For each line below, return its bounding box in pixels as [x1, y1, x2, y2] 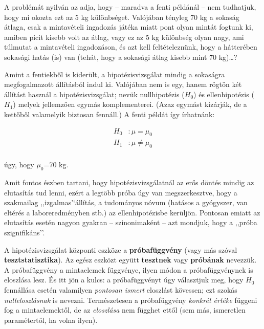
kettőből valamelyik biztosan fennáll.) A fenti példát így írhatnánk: [4, 108, 215, 119]
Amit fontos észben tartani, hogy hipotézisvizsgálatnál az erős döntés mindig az [4, 177, 254, 188]
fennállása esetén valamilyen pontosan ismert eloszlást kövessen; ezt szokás [4, 284, 237, 295]
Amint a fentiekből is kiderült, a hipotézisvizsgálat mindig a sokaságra [4, 69, 225, 79]
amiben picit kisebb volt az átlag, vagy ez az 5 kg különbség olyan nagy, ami [4, 31, 244, 42]
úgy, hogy [4, 159, 34, 170]
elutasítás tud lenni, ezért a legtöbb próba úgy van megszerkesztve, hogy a [4, 187, 237, 198]
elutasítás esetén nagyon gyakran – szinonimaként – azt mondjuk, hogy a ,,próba [4, 217, 257, 228]
